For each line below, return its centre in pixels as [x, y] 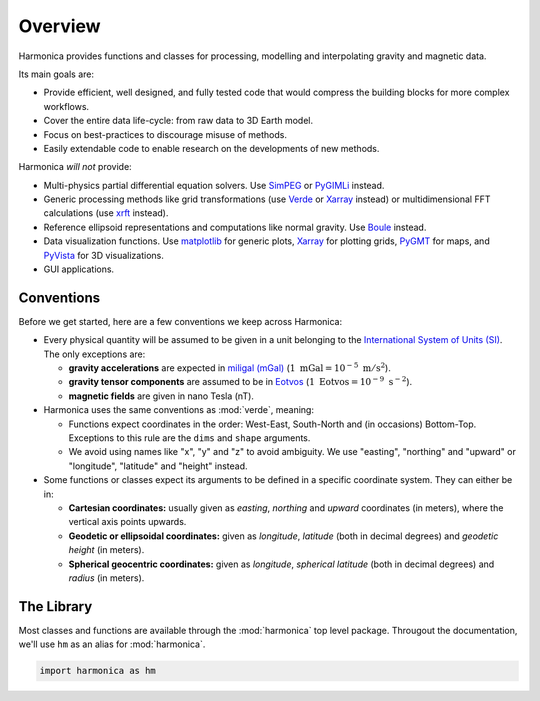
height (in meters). [106, 550]
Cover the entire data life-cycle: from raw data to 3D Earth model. [178, 121]
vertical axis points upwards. [127, 522]
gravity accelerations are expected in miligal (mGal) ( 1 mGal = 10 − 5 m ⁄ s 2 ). [230, 367]
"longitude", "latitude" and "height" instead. [158, 466]
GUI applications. [79, 269]
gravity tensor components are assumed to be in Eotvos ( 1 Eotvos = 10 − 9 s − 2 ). [240, 381]
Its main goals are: [56, 74]
